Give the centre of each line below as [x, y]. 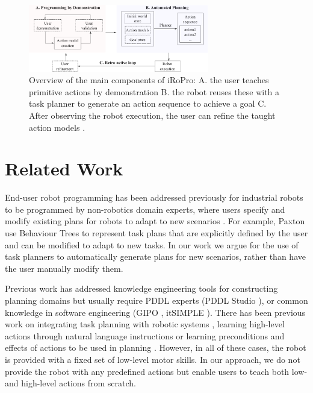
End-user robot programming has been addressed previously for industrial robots [154, 197]
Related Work [64, 168]
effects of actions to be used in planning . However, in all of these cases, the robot [156, 347]
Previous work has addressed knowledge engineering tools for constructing [141, 288]
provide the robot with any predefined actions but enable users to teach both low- [156, 371]
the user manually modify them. [64, 268]
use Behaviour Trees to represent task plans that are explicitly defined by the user [156, 233]
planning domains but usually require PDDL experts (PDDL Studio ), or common [156, 300]
